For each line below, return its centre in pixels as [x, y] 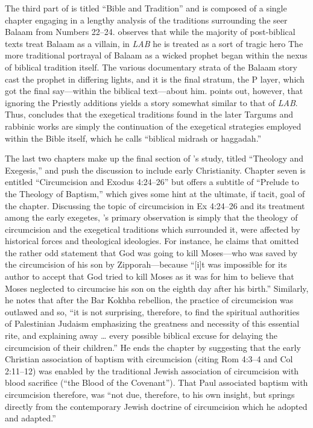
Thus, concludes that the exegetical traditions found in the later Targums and [149, 114]
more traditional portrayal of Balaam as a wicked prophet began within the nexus [156, 55]
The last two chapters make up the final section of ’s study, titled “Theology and [154, 158]
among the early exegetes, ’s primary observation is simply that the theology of [151, 217]
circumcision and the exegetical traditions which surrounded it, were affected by [153, 229]
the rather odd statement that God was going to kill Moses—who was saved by [151, 252]
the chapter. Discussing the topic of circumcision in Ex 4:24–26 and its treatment [155, 205]
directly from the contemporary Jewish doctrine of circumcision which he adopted [156, 406]
